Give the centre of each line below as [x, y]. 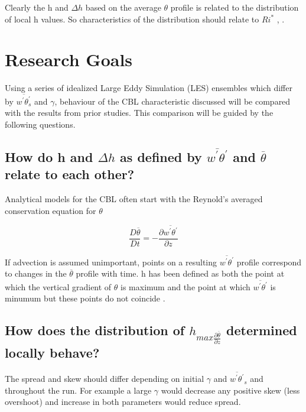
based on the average [123, 7]
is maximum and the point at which [185, 286]
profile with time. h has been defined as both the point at [180, 273]
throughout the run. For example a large [78, 390]
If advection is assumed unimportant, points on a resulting [111, 262]
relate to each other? [70, 174]
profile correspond [269, 262]
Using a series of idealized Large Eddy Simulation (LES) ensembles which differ [149, 88]
